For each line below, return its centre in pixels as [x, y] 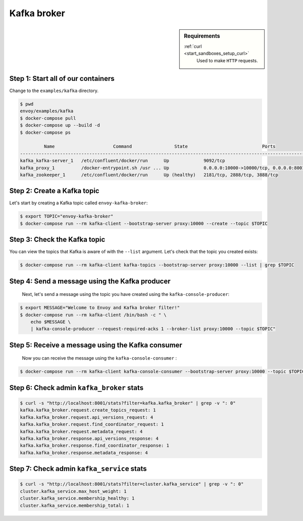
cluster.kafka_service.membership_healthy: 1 [77, 498]
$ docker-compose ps [45, 132]
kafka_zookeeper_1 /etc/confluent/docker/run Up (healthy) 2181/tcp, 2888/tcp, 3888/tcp [149, 175]
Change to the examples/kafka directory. [54, 91]
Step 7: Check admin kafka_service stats [78, 469]
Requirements [202, 36]
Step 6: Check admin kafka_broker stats [77, 388]
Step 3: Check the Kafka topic [57, 240]
